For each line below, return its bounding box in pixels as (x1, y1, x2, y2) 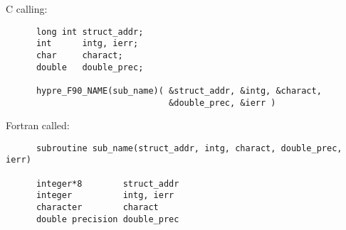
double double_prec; (36, 62, 144, 72)
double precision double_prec (36, 214, 179, 224)
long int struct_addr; (36, 26, 144, 37)
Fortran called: (6, 118, 70, 133)
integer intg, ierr (36, 190, 174, 201)
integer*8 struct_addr (36, 178, 179, 189)
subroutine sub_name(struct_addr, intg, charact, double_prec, (36, 143, 342, 153)
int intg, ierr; (36, 38, 139, 49)
